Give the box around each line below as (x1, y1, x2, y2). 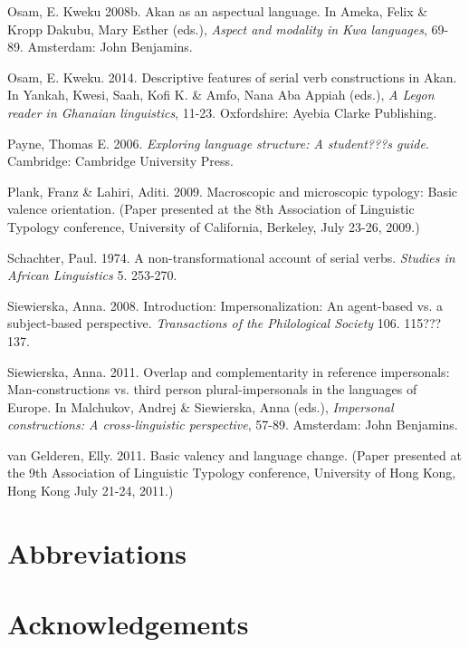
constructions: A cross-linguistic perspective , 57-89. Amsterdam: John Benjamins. (7, 415, 458, 434)
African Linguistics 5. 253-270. (7, 266, 177, 285)
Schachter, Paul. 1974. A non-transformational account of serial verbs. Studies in (7, 247, 455, 266)
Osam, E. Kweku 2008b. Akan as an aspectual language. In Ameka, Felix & (7, 2, 428, 20)
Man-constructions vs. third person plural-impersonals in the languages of (7, 380, 417, 399)
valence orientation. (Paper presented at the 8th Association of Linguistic (7, 199, 415, 218)
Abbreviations (7, 534, 187, 571)
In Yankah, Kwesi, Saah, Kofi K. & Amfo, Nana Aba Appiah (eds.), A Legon (7, 85, 435, 104)
